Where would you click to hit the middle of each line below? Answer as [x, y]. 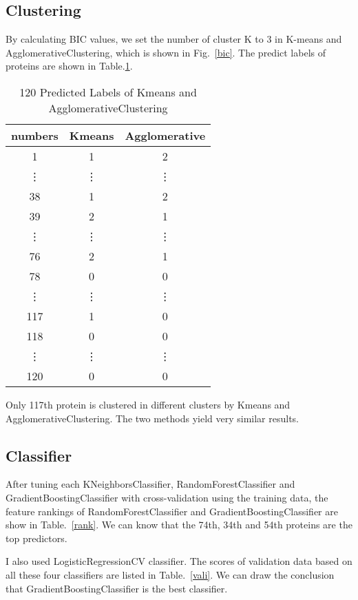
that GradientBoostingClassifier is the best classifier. [117, 588]
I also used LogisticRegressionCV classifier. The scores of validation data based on [179, 561]
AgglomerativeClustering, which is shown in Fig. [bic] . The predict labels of [166, 52]
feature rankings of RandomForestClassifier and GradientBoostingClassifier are [172, 511]
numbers [35, 135]
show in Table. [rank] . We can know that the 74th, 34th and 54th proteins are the [179, 525]
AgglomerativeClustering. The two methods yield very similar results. [152, 418]
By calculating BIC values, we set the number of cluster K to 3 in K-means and [174, 39]
